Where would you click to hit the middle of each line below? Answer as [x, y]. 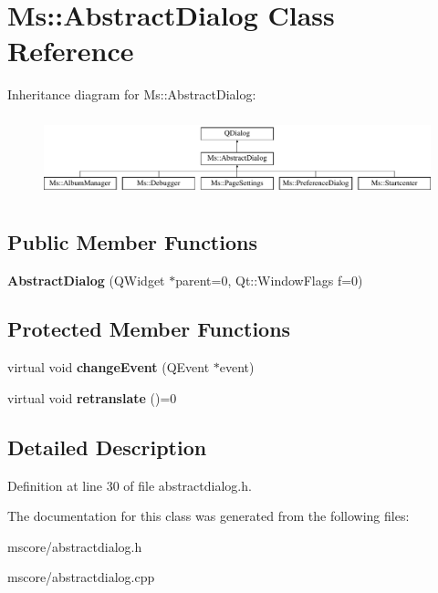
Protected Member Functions [149, 329]
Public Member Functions [132, 241]
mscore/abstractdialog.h [75, 546]
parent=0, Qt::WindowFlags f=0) [269, 280]
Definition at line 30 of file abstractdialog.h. [130, 485]
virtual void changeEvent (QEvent [109, 367]
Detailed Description [107, 447]
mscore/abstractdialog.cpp [81, 577]
